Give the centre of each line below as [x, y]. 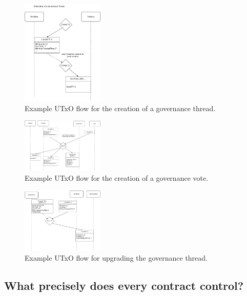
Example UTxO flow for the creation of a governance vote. [117, 178]
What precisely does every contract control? [124, 286]
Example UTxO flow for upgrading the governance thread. [116, 258]
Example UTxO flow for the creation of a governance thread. [120, 108]
